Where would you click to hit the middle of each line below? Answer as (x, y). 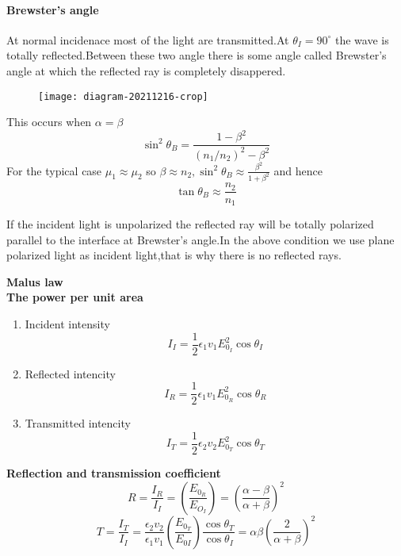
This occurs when (49, 122)
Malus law (35, 281)
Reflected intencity (70, 373)
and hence (298, 170)
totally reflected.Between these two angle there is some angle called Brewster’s (197, 55)
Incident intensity (67, 323)
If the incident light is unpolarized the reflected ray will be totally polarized (190, 224)
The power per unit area (75, 297)
